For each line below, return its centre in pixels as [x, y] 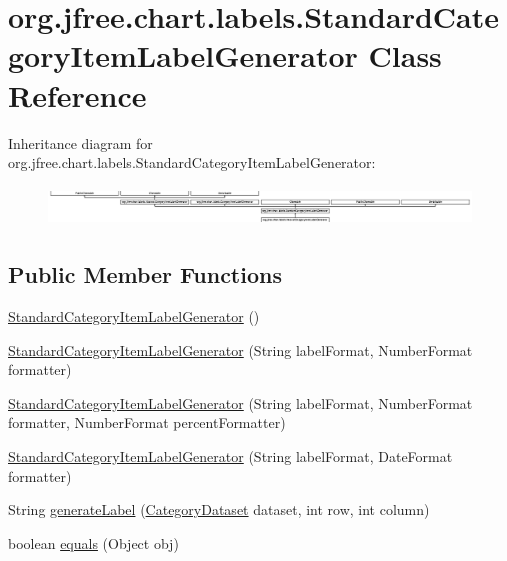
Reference [77, 94]
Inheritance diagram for [80, 142]
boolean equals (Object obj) [93, 542]
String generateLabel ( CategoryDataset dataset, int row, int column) [219, 509]
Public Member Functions [145, 274]
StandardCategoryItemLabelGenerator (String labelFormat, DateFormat [230, 456]
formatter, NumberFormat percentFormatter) [147, 422]
